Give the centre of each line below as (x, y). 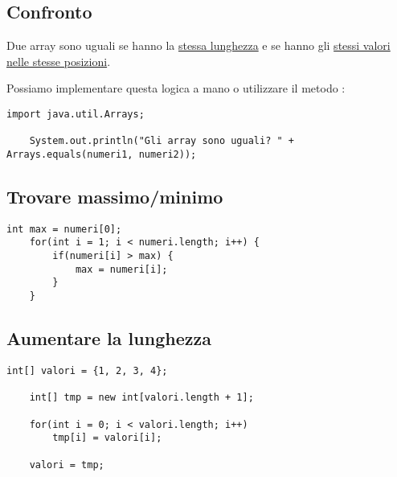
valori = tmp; (67, 465)
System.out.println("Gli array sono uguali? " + (162, 141)
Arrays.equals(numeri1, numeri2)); (102, 154)
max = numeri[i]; (121, 269)
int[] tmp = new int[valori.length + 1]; (141, 398)
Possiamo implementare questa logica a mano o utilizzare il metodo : (176, 88)
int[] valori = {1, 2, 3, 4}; (87, 370)
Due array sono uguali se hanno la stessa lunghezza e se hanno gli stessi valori (198, 45)
